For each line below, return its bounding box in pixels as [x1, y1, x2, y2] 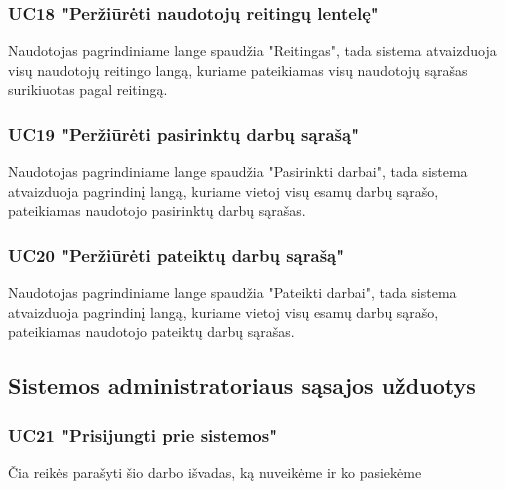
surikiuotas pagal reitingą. [8, 79, 168, 100]
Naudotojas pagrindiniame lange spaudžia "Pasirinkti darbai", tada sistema [8, 161, 468, 182]
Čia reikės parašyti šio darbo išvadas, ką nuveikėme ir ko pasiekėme [8, 462, 422, 482]
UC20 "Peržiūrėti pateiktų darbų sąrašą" [8, 242, 345, 267]
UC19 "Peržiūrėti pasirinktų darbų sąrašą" [8, 121, 360, 146]
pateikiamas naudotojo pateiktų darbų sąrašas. [8, 321, 295, 342]
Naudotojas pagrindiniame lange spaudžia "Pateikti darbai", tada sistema [8, 282, 457, 303]
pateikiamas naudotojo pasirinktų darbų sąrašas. [8, 200, 306, 221]
